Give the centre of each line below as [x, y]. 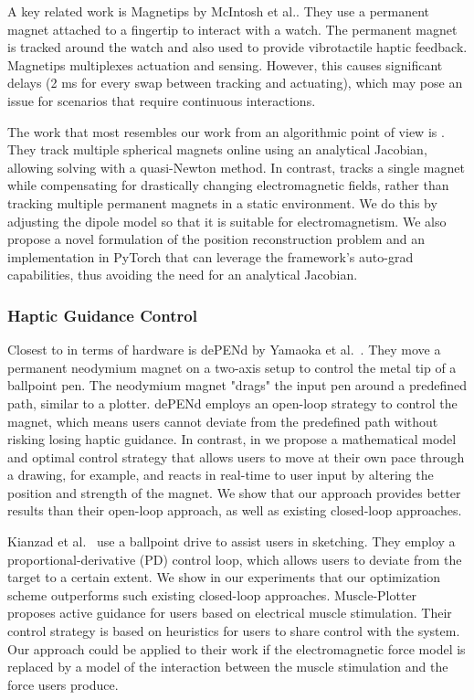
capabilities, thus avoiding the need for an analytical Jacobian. [183, 275]
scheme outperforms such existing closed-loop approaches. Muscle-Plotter [212, 594]
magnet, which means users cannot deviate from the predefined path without [223, 421]
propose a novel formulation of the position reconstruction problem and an [216, 239]
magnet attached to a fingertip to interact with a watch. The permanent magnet [232, 29]
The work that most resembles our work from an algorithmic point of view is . [226, 131]
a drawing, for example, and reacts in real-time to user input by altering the [221, 475]
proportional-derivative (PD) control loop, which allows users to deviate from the [235, 559]
